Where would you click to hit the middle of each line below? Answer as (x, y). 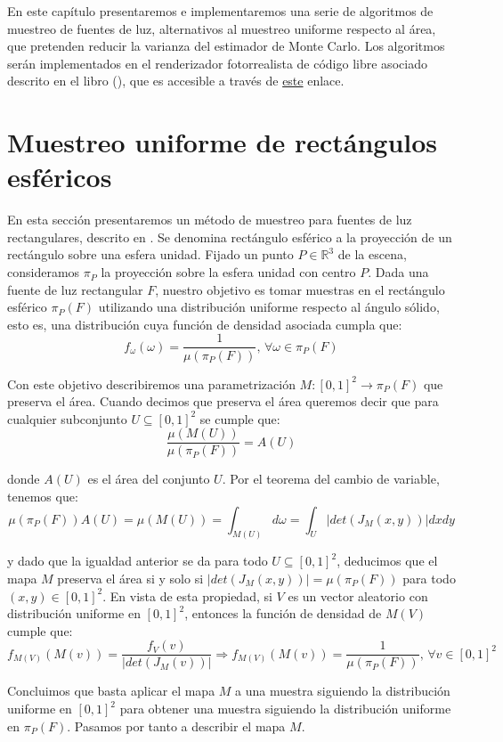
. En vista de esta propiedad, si (187, 595)
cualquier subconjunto (67, 418)
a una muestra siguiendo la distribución (343, 691)
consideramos (44, 272)
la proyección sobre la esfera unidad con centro (228, 272)
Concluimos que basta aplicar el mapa (111, 691)
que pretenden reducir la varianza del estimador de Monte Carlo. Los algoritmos (226, 46)
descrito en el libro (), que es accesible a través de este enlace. (176, 81)
